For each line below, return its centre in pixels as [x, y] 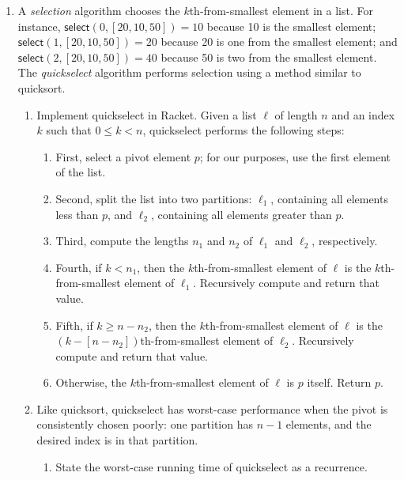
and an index [363, 114]
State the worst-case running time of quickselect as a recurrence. [211, 466]
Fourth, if [79, 267]
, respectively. [345, 241]
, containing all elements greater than [242, 214]
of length [296, 114]
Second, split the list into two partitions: [154, 198]
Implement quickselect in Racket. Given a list [147, 114]
